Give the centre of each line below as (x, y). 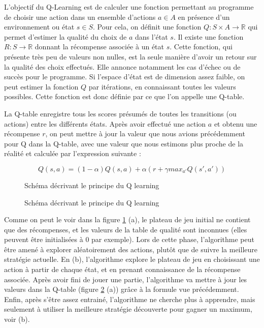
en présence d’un (204, 17)
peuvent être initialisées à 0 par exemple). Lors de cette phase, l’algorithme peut (129, 239)
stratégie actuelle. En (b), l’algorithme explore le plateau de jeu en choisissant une (132, 259)
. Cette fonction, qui (201, 47)
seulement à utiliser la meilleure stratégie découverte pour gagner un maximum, (128, 309)
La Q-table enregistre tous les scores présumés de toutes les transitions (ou (120, 113)
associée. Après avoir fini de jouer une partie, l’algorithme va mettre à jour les (126, 279)
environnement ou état (39, 27)
